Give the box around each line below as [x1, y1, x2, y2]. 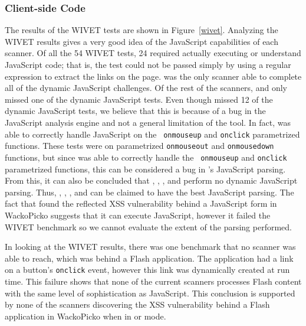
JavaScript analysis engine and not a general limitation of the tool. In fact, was [5, 116, 291, 128]
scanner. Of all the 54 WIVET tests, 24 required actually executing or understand [5, 47, 301, 59]
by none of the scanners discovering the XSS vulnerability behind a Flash [5, 298, 270, 311]
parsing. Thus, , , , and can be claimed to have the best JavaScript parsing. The [5, 185, 294, 198]
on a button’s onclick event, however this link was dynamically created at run [5, 263, 290, 276]
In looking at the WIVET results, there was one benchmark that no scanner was [5, 240, 296, 253]
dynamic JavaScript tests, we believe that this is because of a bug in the [5, 105, 266, 117]
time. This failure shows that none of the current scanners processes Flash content [5, 275, 302, 287]
